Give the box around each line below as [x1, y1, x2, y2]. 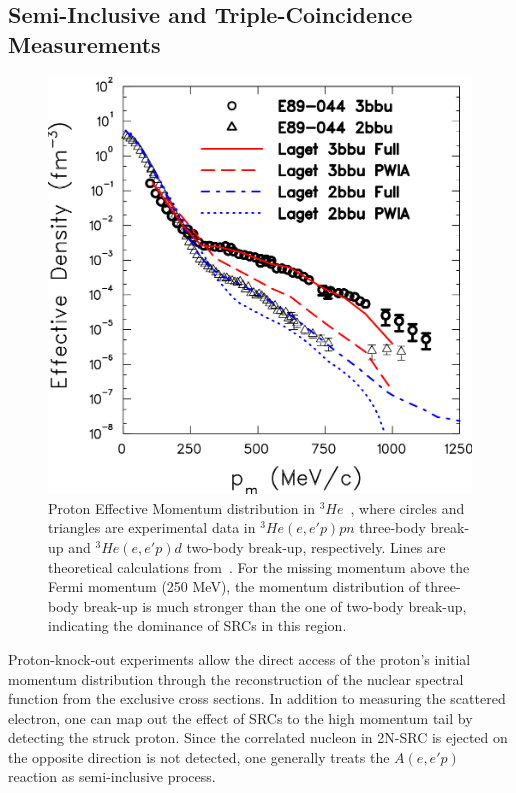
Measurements [8, 28, 161, 59]
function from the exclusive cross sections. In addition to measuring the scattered [8, 688, 506, 709]
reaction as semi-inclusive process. [8, 766, 216, 787]
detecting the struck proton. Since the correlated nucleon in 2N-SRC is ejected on [8, 727, 508, 748]
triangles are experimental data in [48, 517, 256, 538]
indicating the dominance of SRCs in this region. [48, 615, 347, 636]
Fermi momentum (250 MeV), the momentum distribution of [48, 576, 421, 597]
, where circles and [350, 497, 465, 518]
